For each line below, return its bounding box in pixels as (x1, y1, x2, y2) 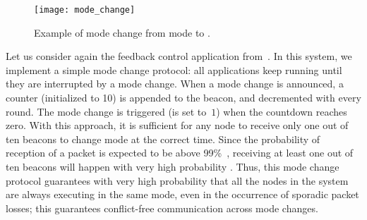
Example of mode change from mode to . (34, 25, 210, 39)
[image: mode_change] (34, 5, 136, 15)
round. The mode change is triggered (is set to (6, 104, 207, 118)
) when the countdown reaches (216, 104, 347, 118)
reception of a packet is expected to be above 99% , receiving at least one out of (6, 145, 354, 160)
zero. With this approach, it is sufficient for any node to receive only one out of (6, 118, 349, 133)
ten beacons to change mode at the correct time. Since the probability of (6, 131, 320, 146)
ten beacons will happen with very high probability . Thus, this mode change (6, 159, 339, 173)
